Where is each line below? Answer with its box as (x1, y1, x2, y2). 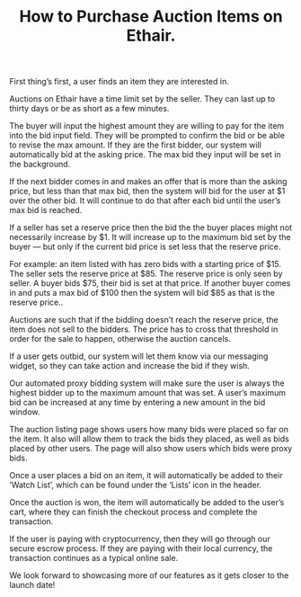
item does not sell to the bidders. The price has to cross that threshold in (9, 324, 279, 334)
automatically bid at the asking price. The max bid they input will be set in (9, 149, 281, 160)
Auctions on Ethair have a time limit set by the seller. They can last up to (9, 94, 276, 104)
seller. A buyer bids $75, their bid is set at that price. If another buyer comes (9, 278, 291, 289)
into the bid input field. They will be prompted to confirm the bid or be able (9, 130, 286, 141)
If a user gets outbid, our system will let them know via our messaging (9, 351, 269, 361)
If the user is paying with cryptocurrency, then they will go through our (9, 533, 271, 545)
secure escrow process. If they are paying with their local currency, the (9, 543, 273, 554)
